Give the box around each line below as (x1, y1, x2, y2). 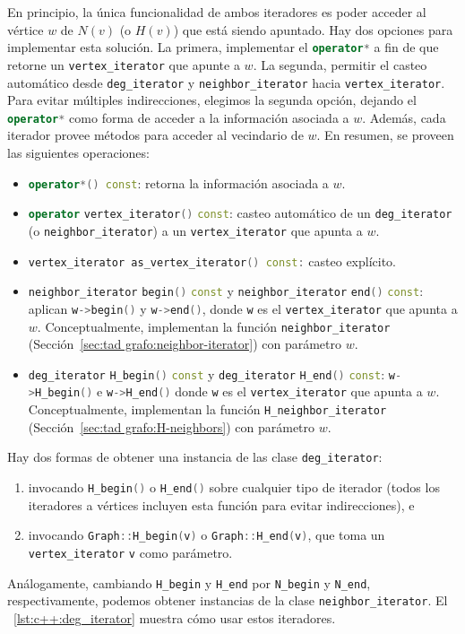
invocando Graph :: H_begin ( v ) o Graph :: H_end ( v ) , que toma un (28, 525, 385, 544)
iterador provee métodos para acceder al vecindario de (7, 126, 304, 144)
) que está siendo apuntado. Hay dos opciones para (173, 20, 453, 39)
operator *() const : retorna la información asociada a (28, 173, 329, 192)
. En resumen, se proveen (316, 126, 454, 144)
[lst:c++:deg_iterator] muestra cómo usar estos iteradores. (13, 608, 336, 627)
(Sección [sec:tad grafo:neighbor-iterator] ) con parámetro (28, 334, 341, 353)
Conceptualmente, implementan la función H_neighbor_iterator (28, 400, 387, 419)
